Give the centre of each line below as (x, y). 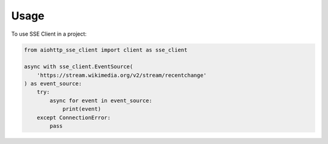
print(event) (82, 109)
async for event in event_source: (101, 100)
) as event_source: (53, 84)
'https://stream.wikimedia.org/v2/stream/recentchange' (122, 75)
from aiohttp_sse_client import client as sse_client (106, 50)
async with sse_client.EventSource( (79, 67)
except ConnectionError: (74, 117)
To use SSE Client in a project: (49, 34)
